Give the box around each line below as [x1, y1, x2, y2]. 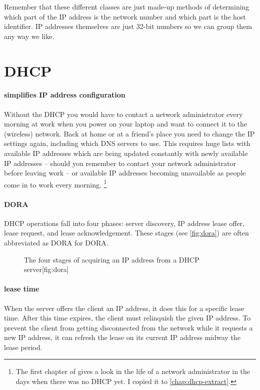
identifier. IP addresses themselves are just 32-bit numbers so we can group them [4, 21, 252, 31]
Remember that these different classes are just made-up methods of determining [4, 1, 249, 11]
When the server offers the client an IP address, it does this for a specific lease [4, 302, 244, 313]
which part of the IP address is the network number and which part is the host [4, 11, 246, 21]
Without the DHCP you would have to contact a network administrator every [4, 108, 243, 119]
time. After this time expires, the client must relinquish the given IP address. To [4, 312, 251, 323]
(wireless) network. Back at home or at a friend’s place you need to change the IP [4, 128, 255, 138]
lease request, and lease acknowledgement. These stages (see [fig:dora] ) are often [4, 227, 249, 238]
